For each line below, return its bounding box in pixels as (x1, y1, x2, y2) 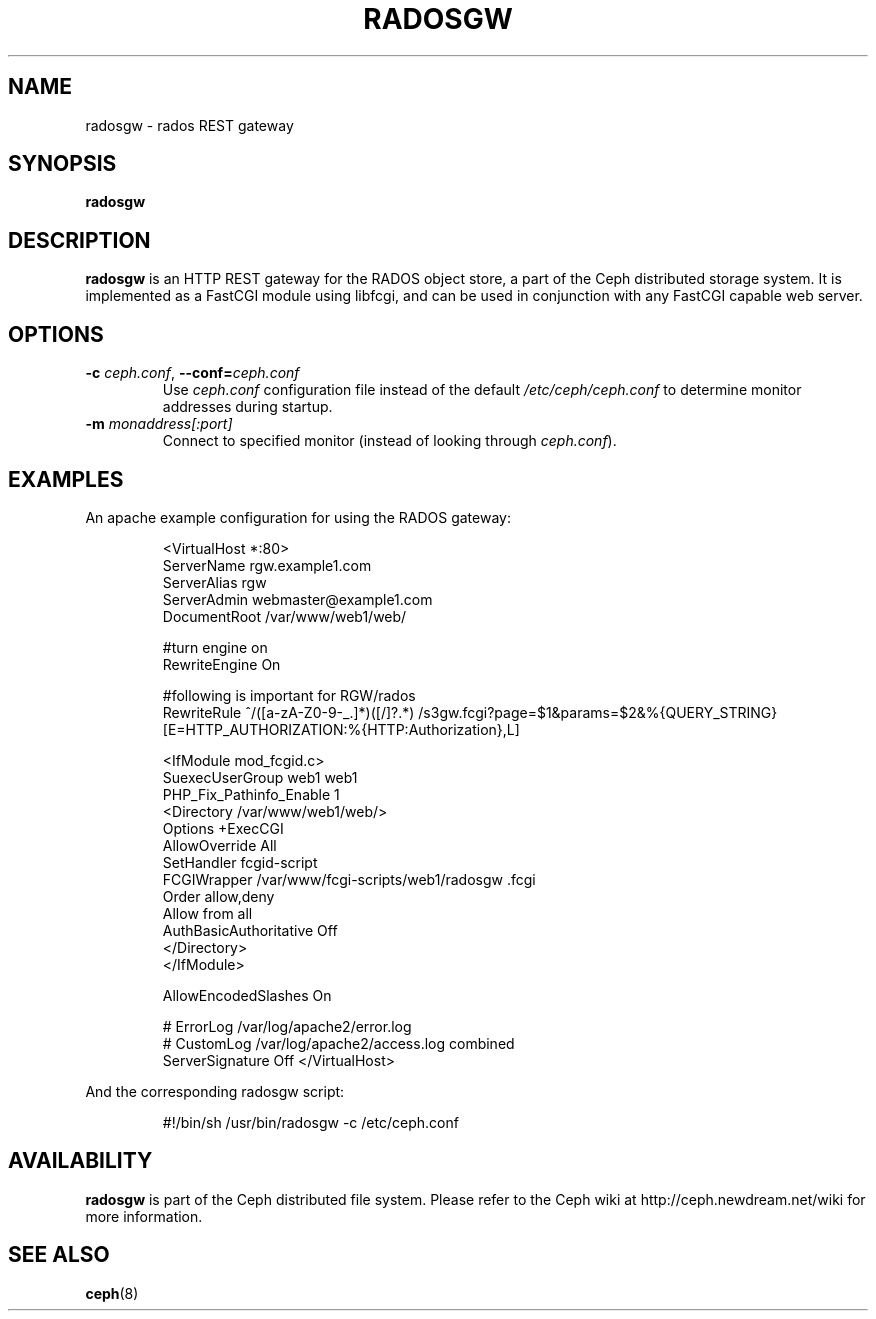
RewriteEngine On (162, 655, 281, 673)
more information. (85, 1207, 203, 1225)
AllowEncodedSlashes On (162, 986, 332, 1004)
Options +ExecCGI (162, 819, 284, 837)
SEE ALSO (8, 1242, 110, 1268)
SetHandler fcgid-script (162, 853, 318, 871)
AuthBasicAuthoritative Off (162, 921, 338, 939)
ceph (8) (85, 1284, 139, 1302)
